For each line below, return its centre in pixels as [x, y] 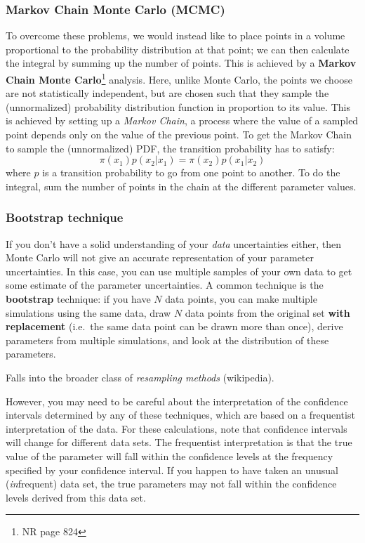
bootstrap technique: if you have [78, 299]
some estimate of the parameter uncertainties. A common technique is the [165, 285]
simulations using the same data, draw [88, 312]
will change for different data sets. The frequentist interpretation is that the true [179, 442]
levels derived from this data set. [76, 497]
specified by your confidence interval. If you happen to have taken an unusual [172, 470]
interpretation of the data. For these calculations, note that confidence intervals [177, 428]
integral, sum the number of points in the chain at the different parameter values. [181, 186]
